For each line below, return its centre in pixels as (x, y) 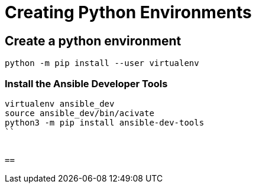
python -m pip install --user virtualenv (102, 63)
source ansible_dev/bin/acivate (80, 113)
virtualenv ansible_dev (60, 103)
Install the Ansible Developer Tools (86, 83)
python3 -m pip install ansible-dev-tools (105, 122)
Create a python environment (93, 41)
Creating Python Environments (128, 12)
